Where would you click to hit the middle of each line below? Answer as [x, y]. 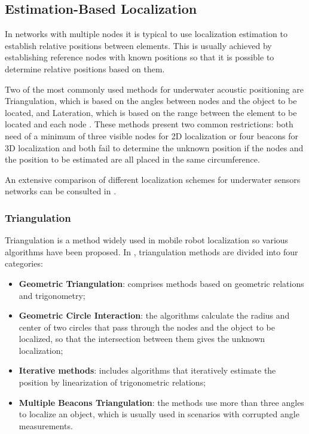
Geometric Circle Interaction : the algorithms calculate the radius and [154, 315]
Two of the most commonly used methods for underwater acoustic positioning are [154, 89]
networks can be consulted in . [61, 191]
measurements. [46, 425]
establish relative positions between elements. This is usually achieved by [138, 45]
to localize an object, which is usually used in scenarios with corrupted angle [159, 414]
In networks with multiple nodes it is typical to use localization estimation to [146, 34]
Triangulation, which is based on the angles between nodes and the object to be [151, 101]
